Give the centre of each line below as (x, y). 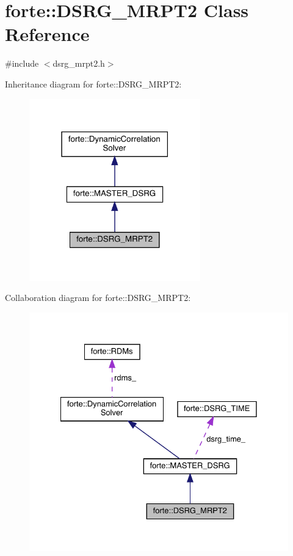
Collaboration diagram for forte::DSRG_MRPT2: (98, 298)
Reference (47, 34)
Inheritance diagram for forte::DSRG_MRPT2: (93, 83)
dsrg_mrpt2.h (79, 63)
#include (22, 63)
